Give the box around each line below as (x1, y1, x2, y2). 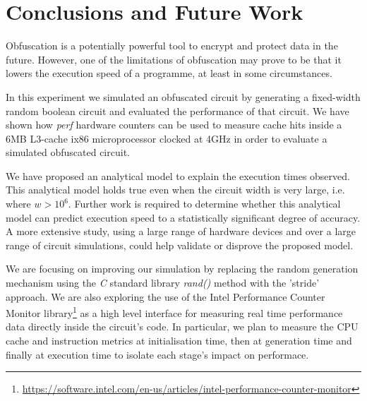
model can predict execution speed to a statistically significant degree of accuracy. (6, 210, 361, 225)
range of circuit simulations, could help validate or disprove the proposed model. (6, 237, 354, 252)
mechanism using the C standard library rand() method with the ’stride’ (6, 275, 320, 290)
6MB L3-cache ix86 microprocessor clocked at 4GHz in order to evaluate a (6, 131, 327, 145)
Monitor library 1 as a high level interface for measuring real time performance (6, 304, 343, 320)
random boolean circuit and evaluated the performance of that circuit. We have (6, 103, 349, 118)
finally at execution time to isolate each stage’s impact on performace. (6, 347, 309, 361)
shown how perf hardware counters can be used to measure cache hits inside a (6, 117, 342, 132)
